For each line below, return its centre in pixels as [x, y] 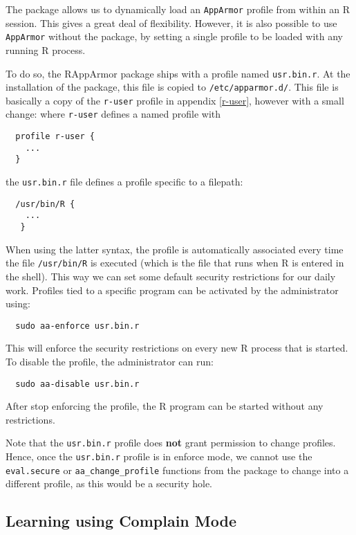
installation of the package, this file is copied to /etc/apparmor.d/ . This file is [172, 87]
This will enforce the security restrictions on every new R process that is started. [177, 348]
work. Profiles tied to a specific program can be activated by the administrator [172, 290]
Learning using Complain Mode [121, 521]
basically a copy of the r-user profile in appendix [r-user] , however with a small [175, 100]
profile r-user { [55, 137]
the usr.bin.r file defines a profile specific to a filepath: [124, 182]
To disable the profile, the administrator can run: [110, 361]
